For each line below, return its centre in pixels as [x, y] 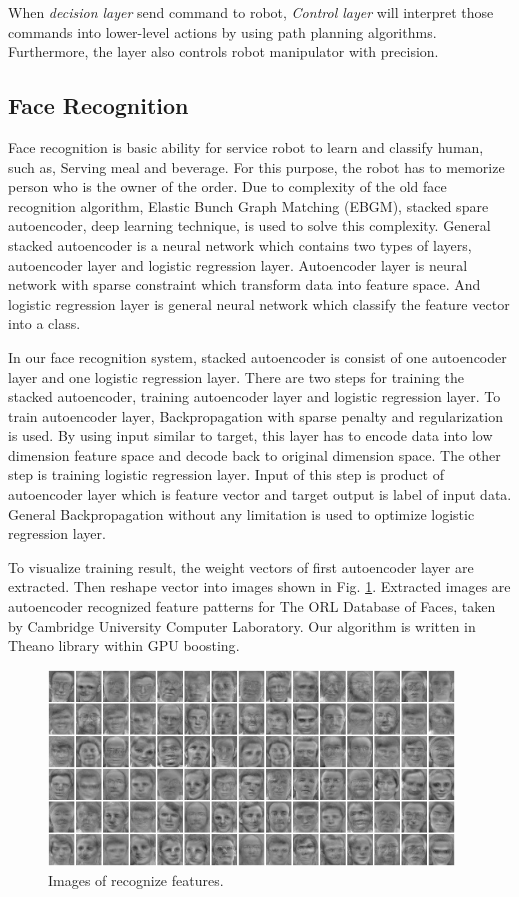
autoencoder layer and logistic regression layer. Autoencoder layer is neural [238, 264]
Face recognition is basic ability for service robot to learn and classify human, [246, 146]
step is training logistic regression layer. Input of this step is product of [226, 474]
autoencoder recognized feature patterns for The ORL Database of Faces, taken [252, 606]
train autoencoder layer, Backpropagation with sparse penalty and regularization [255, 415]
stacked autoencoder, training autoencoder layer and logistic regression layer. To [254, 396]
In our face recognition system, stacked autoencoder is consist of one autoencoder [257, 356]
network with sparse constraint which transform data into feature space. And [244, 284]
